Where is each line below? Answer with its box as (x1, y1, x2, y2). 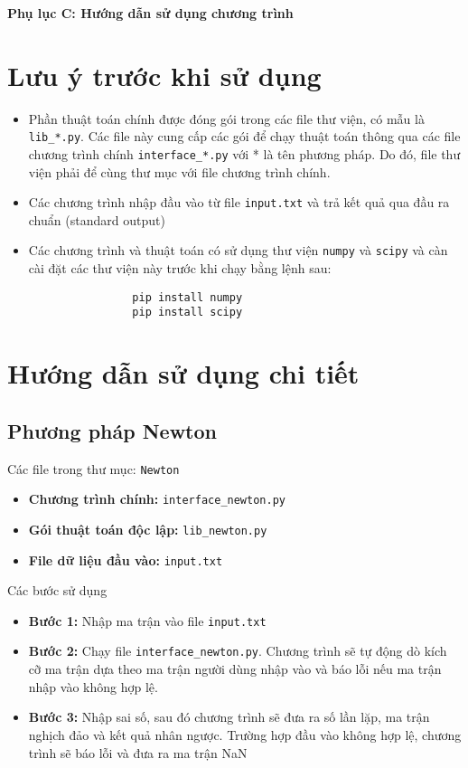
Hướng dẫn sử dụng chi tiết (7, 355, 360, 392)
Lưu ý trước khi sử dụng (7, 56, 322, 93)
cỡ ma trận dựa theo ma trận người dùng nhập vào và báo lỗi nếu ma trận (28, 659, 442, 678)
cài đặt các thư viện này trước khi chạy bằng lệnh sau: (28, 259, 332, 278)
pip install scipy (132, 306, 243, 319)
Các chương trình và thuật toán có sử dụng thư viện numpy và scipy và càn (28, 241, 448, 260)
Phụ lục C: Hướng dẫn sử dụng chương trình (7, 4, 294, 22)
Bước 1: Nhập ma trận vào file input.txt (28, 611, 267, 630)
